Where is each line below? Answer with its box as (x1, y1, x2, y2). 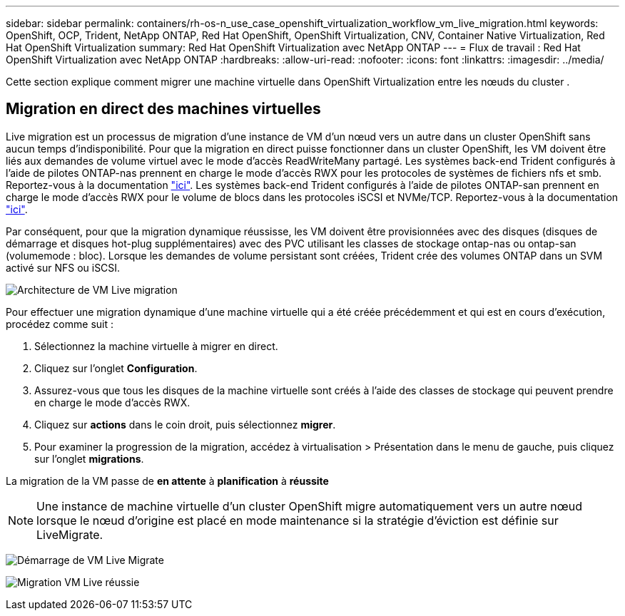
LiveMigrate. (36, 527, 103, 542)
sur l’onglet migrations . (34, 452, 144, 465)
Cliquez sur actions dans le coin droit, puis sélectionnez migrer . (34, 418, 336, 431)
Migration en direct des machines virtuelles (6, 100, 321, 118)
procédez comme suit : (6, 317, 113, 330)
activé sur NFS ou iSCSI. (6, 261, 121, 274)
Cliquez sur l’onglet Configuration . (34, 361, 198, 374)
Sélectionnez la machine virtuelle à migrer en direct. (34, 339, 278, 352)
